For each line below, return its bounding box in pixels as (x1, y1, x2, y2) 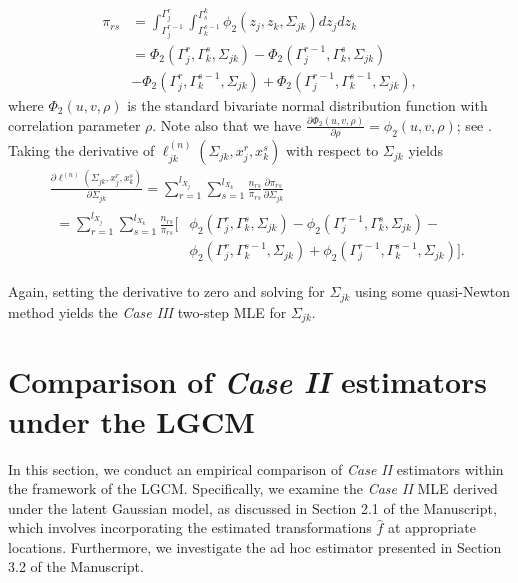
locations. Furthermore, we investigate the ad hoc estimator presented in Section (8, 536, 502, 557)
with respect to (285, 140, 379, 161)
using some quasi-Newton (355, 281, 511, 302)
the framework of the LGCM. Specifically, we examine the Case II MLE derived (8, 478, 498, 499)
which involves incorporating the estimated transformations (8, 517, 372, 538)
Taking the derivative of (8, 140, 155, 161)
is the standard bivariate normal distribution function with (127, 94, 488, 115)
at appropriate (387, 517, 476, 538)
